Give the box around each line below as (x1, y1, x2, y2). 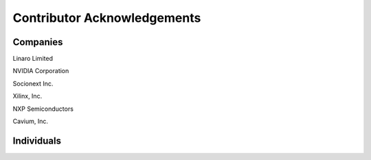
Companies (12, 36, 63, 48)
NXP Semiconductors (12, 105, 74, 113)
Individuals (12, 135, 62, 146)
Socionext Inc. (12, 79, 54, 88)
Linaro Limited (12, 55, 53, 63)
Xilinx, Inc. (12, 92, 43, 101)
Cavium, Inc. (12, 117, 48, 126)
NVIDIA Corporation (12, 67, 69, 75)
